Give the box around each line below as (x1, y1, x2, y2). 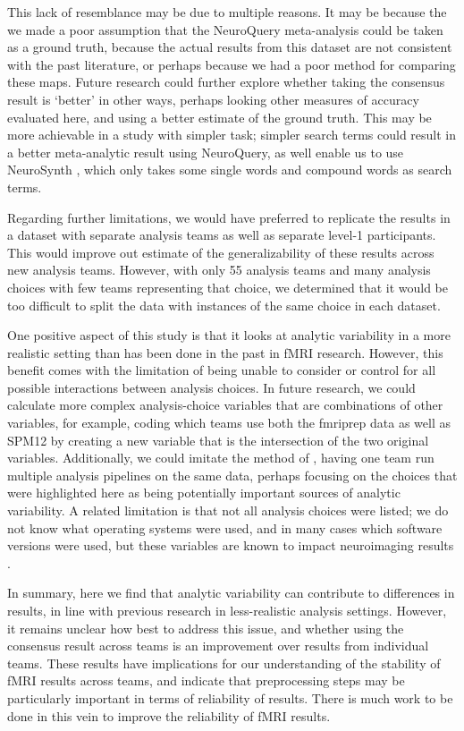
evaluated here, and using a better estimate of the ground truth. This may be (7, 107, 432, 126)
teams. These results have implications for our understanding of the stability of (7, 653, 441, 672)
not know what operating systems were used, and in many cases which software (7, 518, 443, 537)
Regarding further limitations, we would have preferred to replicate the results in (7, 208, 451, 226)
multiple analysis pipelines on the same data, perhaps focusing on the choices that (7, 465, 458, 484)
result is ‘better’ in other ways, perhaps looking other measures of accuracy (7, 89, 419, 108)
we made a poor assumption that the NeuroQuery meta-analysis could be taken (7, 20, 443, 38)
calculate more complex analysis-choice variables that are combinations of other (7, 395, 443, 414)
